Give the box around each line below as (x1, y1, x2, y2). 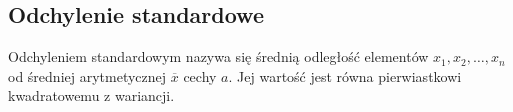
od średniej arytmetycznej (8, 65, 167, 86)
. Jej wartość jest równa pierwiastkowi (228, 65, 462, 86)
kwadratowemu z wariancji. (8, 85, 175, 106)
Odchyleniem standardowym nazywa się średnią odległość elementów (8, 46, 429, 67)
